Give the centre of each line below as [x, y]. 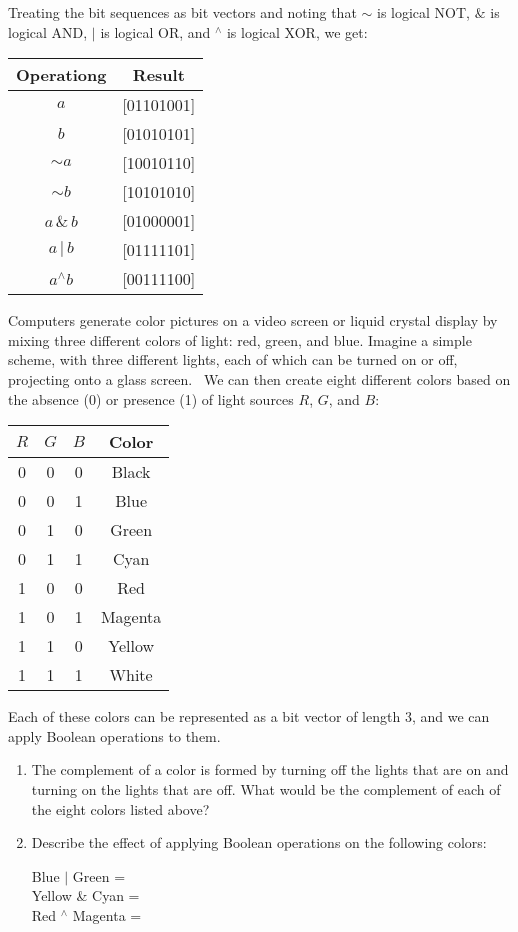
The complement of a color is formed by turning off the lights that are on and [270, 769]
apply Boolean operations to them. [114, 735]
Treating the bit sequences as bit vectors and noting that [182, 12]
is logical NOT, [423, 12]
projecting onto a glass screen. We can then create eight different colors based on [259, 378]
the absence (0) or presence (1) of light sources [151, 398]
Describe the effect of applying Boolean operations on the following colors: [259, 842]
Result [158, 75]
